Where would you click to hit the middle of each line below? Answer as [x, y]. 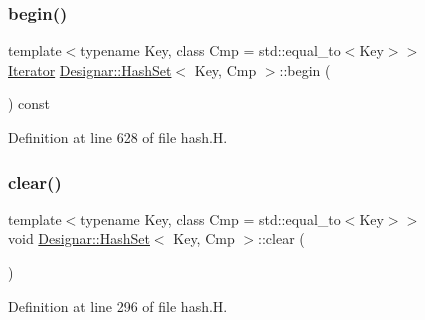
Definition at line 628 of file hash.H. [118, 137]
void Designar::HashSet [79, 238]
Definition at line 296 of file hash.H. [118, 305]
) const [29, 103]
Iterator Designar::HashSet [90, 69]
